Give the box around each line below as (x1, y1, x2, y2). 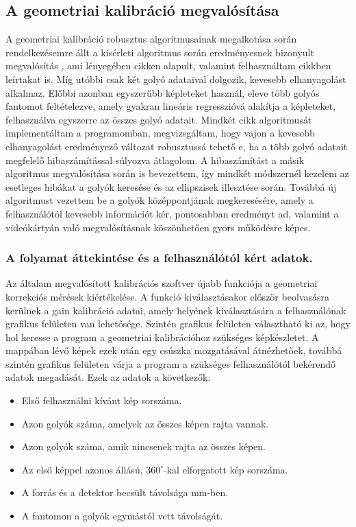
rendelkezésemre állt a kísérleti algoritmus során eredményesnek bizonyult (5, 45, 314, 59)
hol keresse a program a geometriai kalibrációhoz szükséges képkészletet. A (5, 329, 319, 344)
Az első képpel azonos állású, (21, 462, 143, 476)
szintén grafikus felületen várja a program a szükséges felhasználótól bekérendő (5, 356, 336, 371)
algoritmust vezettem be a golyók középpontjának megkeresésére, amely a (5, 193, 314, 207)
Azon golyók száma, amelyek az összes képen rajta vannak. (21, 416, 269, 430)
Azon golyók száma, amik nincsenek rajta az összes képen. (21, 439, 266, 454)
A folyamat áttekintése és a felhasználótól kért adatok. (5, 249, 313, 266)
